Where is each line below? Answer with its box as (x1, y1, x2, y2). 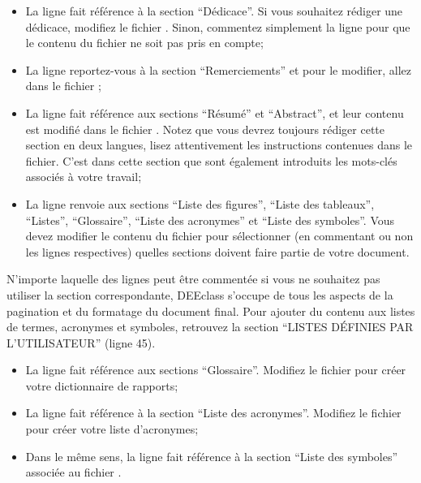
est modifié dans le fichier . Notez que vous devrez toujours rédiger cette (25, 120, 385, 137)
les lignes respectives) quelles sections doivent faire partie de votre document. (25, 243, 410, 260)
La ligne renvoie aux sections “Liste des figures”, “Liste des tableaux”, (25, 195, 375, 212)
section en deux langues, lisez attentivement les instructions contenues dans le (25, 136, 413, 153)
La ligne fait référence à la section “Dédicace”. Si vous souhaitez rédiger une (25, 2, 403, 19)
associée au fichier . (25, 464, 122, 481)
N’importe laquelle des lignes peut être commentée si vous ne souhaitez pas (6, 270, 380, 287)
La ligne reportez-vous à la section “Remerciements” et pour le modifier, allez (25, 61, 411, 78)
